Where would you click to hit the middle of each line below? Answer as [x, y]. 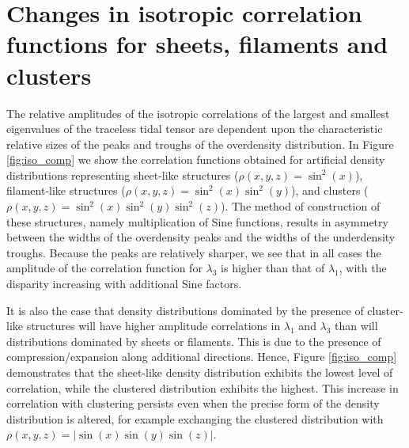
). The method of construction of [300, 206]
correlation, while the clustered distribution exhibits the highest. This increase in [203, 387]
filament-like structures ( [66, 190]
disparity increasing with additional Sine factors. [124, 284]
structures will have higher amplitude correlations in [153, 326]
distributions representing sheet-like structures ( [123, 175]
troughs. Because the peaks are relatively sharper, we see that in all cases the [194, 252]
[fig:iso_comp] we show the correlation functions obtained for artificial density [196, 159]
